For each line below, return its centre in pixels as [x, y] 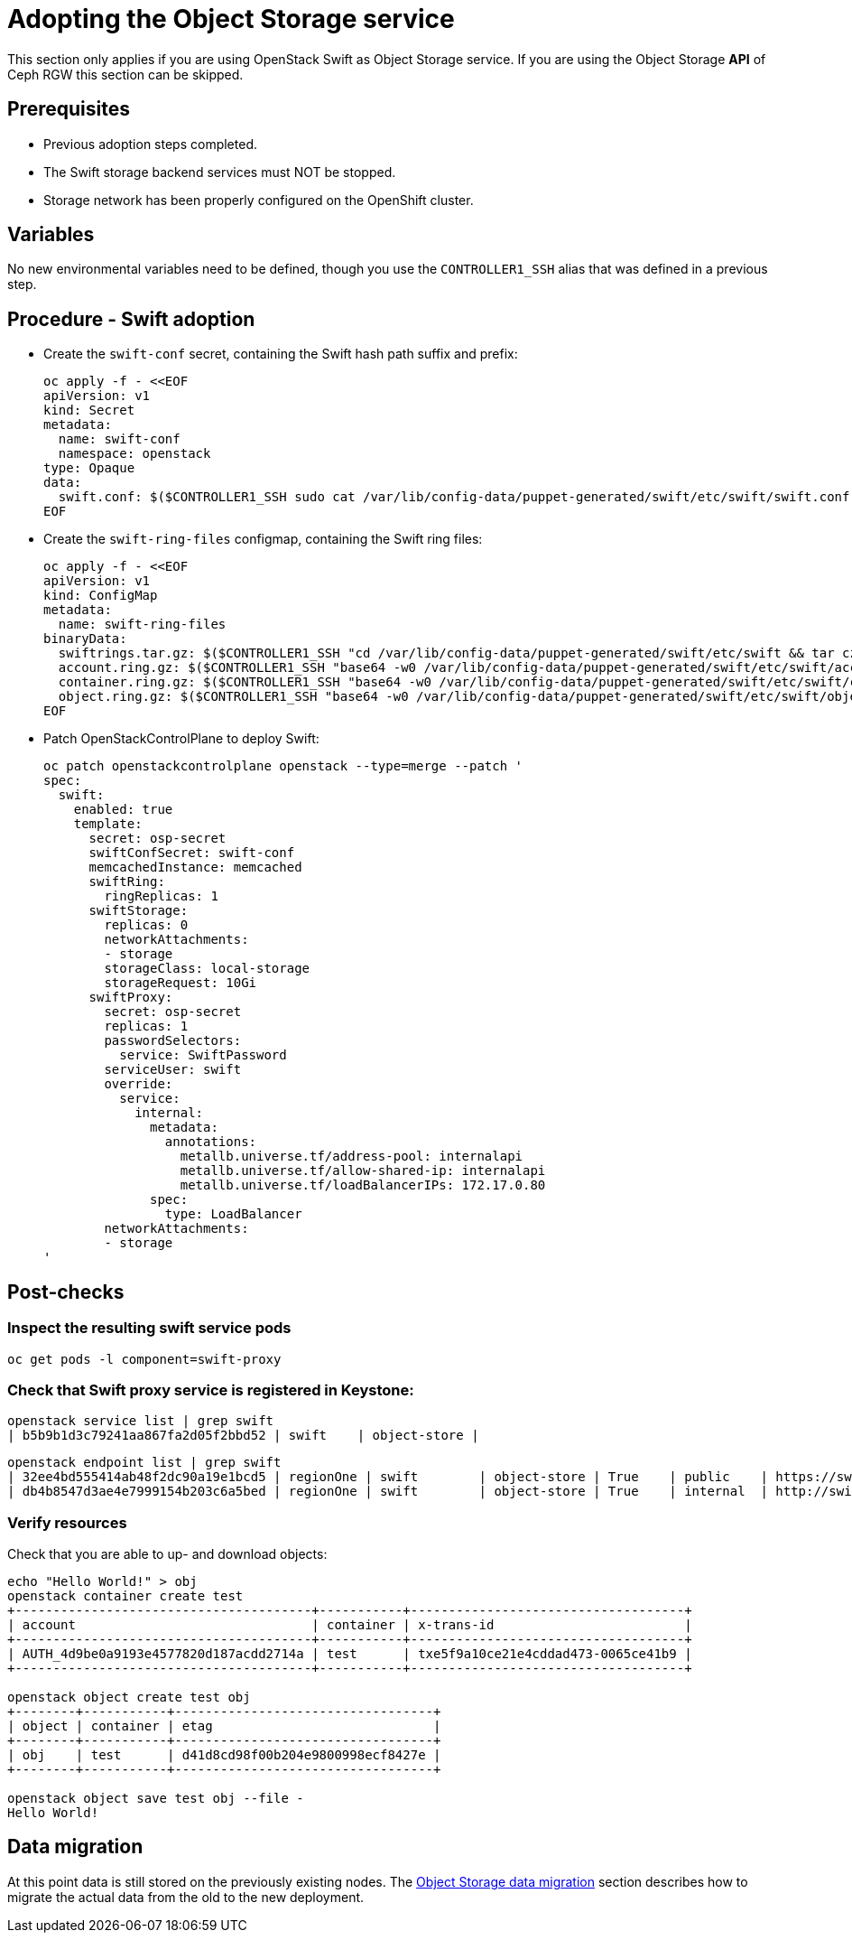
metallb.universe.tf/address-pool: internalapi [352, 1157]
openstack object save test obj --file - [156, 1798]
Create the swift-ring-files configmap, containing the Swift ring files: [263, 539]
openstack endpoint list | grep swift [144, 1463]
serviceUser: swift [173, 1070]
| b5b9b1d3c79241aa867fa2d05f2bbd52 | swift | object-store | [243, 1436]
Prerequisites [69, 109]
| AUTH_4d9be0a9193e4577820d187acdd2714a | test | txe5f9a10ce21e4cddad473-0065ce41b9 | [350, 1654]
